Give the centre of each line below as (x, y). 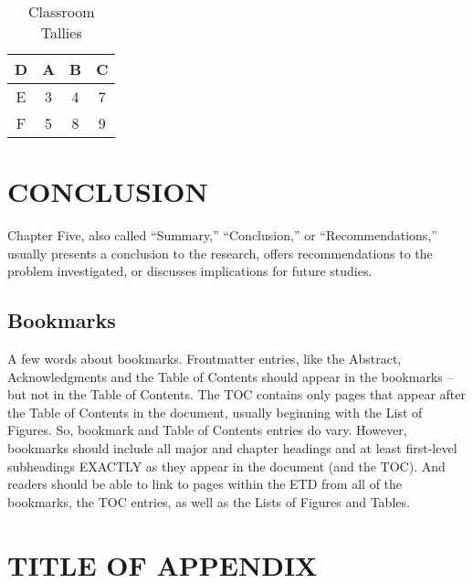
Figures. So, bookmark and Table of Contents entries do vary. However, (207, 430)
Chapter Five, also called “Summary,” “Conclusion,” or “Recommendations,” (222, 235)
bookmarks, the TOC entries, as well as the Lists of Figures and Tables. (209, 501)
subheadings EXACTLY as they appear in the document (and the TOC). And (226, 466)
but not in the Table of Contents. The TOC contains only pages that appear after (236, 394)
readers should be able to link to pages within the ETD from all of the (205, 484)
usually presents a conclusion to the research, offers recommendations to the (220, 253)
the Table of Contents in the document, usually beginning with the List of (215, 412)
